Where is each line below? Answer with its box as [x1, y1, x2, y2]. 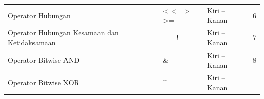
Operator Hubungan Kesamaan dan [8, 27, 119, 38]
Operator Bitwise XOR [8, 77, 79, 87]
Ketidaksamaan [8, 37, 56, 47]
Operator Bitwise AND [8, 55, 80, 65]
